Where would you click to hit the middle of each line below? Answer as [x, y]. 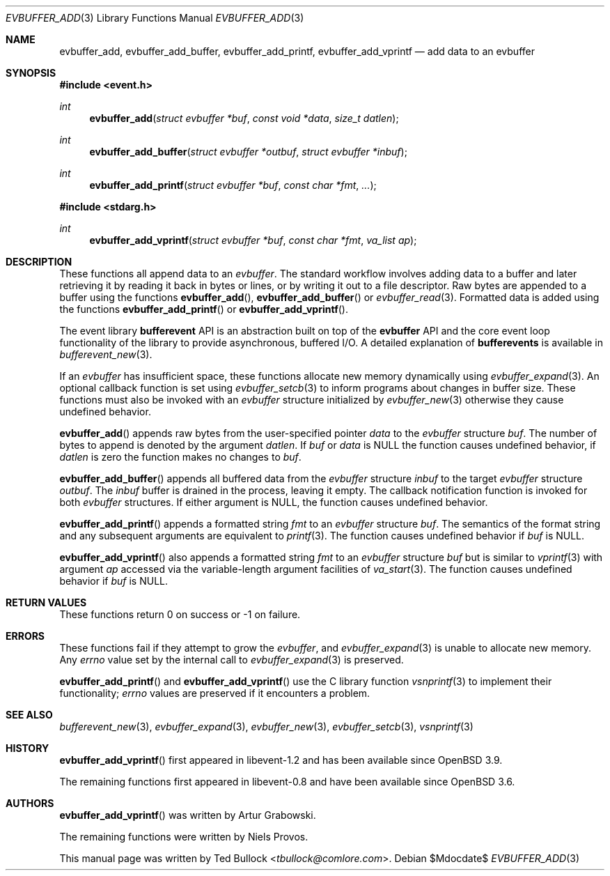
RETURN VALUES [46, 602]
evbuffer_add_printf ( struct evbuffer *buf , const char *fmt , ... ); [233, 185]
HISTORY [28, 748]
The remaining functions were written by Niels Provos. [184, 837]
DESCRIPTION [39, 262]
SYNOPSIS [31, 73]
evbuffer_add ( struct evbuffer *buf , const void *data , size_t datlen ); [244, 118]
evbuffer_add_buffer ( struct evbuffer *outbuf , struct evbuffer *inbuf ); [248, 152]
